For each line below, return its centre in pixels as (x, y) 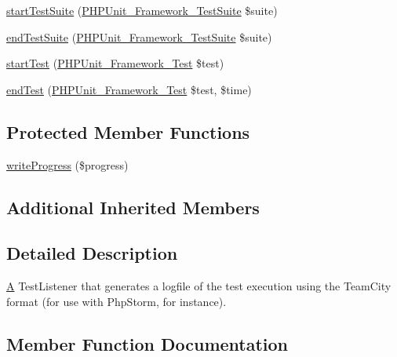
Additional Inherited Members (133, 207)
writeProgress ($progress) (67, 164)
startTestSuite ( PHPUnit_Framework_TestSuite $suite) (142, 10)
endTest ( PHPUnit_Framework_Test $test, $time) (129, 89)
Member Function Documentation (148, 343)
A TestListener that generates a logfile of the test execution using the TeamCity (199, 286)
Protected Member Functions (128, 131)
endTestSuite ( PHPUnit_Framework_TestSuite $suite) (139, 36)
